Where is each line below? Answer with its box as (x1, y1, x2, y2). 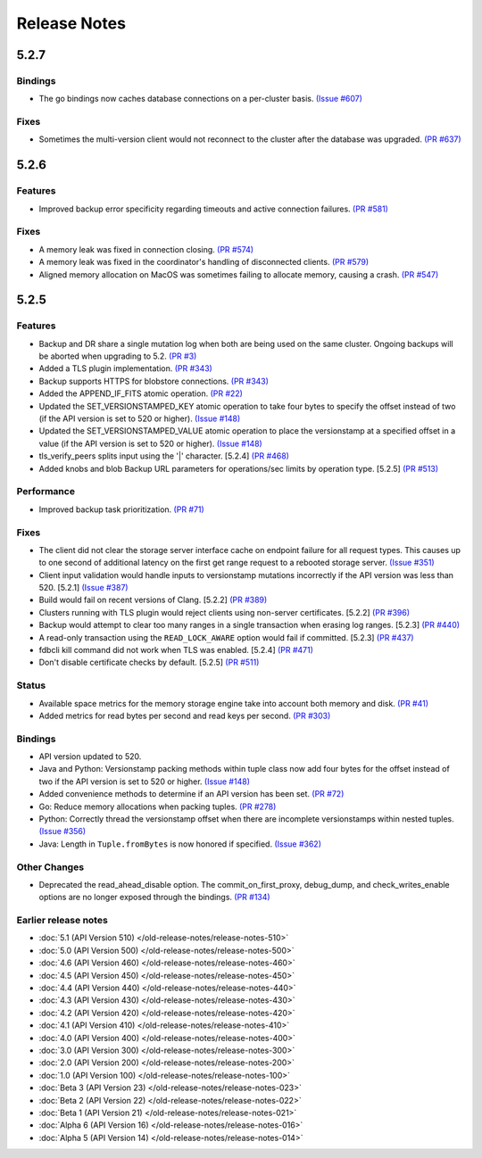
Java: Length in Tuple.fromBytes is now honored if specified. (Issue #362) (38, 839, 321, 849)
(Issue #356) (38, 826, 87, 837)
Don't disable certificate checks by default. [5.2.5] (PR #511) (38, 657, 260, 668)
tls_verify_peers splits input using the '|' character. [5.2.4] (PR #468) (38, 451, 290, 461)
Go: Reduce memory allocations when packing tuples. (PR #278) (38, 801, 277, 812)
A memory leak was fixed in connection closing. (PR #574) (38, 244, 254, 254)
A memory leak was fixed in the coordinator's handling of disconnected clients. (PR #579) (38, 257, 370, 268)
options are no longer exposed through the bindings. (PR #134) (38, 892, 271, 903)
